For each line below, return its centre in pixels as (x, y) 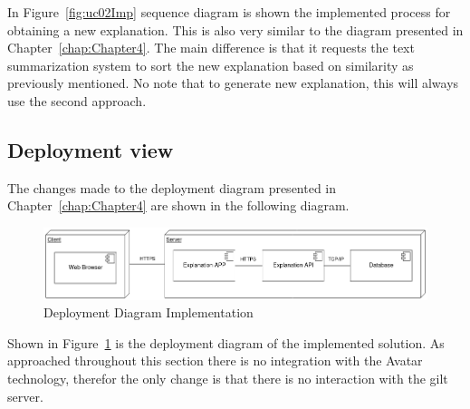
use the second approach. (77, 100)
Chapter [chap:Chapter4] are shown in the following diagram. (178, 205)
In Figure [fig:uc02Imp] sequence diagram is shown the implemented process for (229, 12)
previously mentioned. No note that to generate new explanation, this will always (233, 83)
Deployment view (91, 149)
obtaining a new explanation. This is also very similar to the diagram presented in (235, 29)
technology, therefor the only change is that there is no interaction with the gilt (228, 378)
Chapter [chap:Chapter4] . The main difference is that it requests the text (211, 48)
